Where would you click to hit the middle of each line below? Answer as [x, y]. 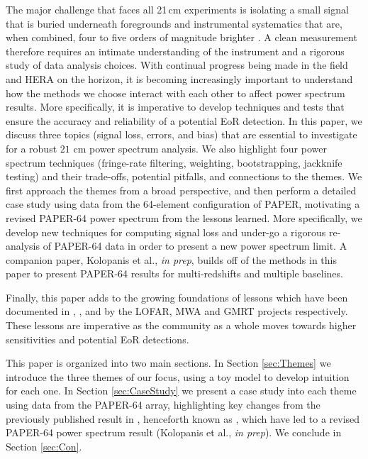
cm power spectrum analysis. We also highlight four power [200, 148]
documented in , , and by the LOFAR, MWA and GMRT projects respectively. [177, 311]
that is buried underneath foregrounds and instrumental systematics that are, [174, 23]
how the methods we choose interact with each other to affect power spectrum [175, 93]
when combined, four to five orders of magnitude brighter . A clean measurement [182, 37]
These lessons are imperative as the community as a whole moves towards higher [181, 325]
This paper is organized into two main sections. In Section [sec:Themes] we [168, 363]
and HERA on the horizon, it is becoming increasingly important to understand [179, 78]
